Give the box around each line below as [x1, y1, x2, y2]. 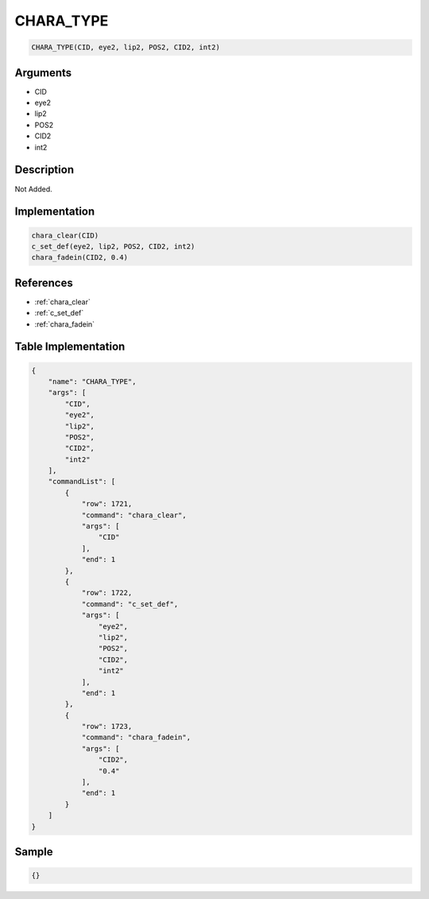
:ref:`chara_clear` [34, 296, 91, 306]
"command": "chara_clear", [81, 510, 187, 520]
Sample [14, 845, 53, 858]
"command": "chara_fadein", [81, 733, 191, 742]
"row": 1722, [81, 588, 133, 598]
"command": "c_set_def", [81, 599, 179, 608]
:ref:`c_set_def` [34, 308, 84, 318]
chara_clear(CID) [31, 231, 99, 240]
